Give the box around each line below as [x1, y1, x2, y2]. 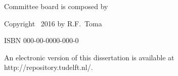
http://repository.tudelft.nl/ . [4, 62, 93, 72]
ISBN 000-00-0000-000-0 [4, 35, 79, 46]
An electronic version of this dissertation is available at [4, 52, 174, 62]
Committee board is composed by [4, 1, 108, 11]
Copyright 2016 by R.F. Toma [4, 18, 102, 28]
